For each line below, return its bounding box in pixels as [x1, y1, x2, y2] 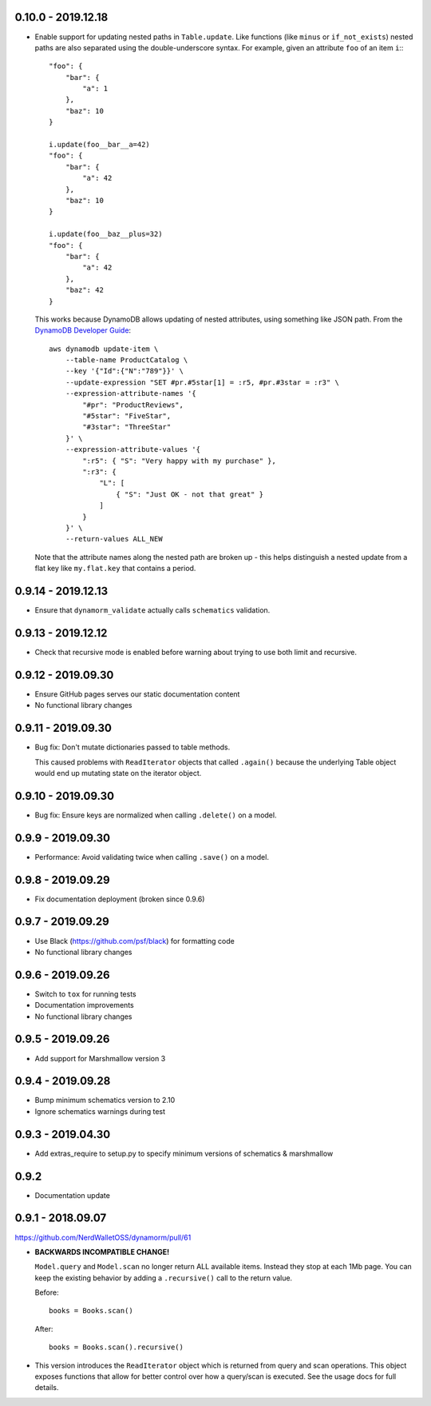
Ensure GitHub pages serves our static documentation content [34, 689, 240, 699]
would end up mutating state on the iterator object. [34, 768, 202, 777]
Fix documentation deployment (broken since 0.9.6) [34, 894, 205, 904]
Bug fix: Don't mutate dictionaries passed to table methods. [34, 742, 231, 752]
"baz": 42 [65, 286, 104, 295]
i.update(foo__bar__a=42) [49, 140, 151, 150]
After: [34, 1324, 53, 1333]
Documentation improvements [34, 1001, 135, 1010]
